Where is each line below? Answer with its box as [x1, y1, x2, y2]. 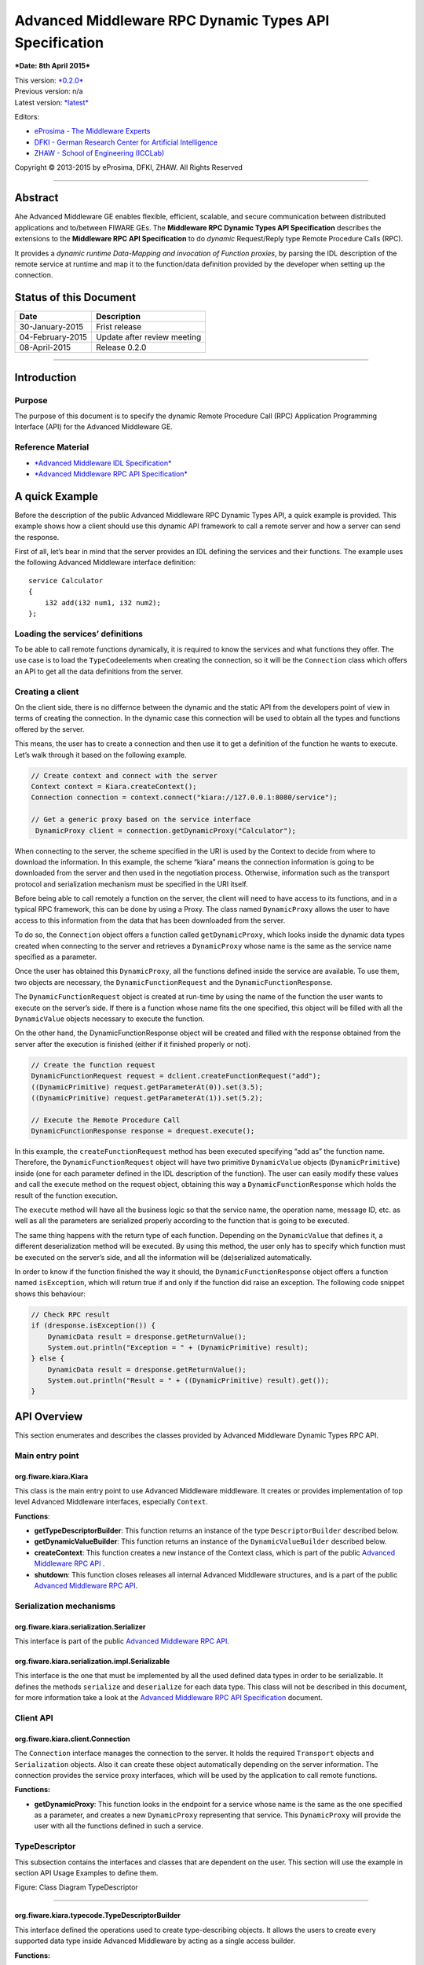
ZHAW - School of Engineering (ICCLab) [34, 149, 165, 158]
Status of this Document [14, 291, 137, 304]
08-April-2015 [19, 342, 71, 353]
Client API [14, 1712, 54, 1723]
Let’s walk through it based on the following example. [14, 750, 187, 759]
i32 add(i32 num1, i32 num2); [44, 598, 161, 607]
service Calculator [28, 576, 104, 585]
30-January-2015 [19, 321, 84, 332]
